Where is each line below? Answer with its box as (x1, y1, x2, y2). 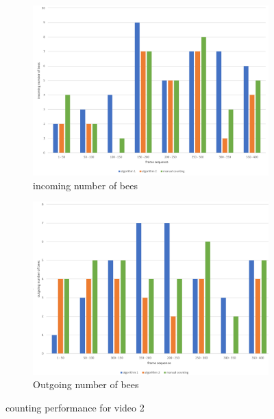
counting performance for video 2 (5, 400, 145, 414)
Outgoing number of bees (33, 377, 139, 392)
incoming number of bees (33, 178, 138, 192)
